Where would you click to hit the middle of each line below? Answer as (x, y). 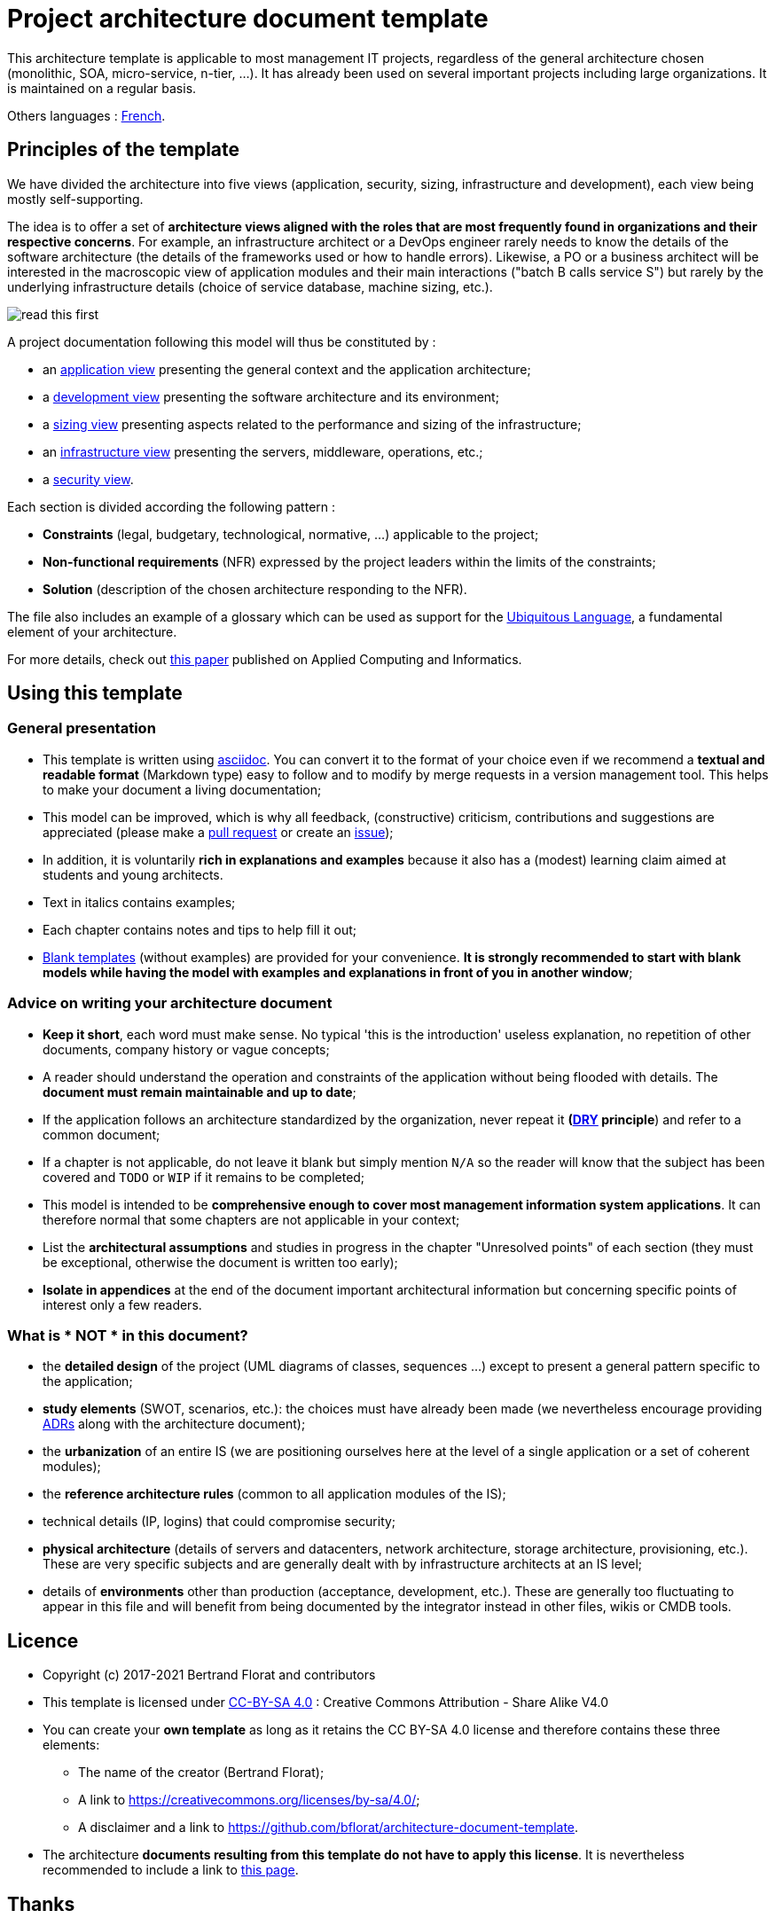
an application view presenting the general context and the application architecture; (287, 369)
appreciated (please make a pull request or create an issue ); (218, 832)
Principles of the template (124, 150)
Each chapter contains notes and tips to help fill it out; (200, 929)
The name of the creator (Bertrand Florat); (201, 1773)
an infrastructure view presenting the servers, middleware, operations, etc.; (263, 451)
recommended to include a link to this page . (171, 1870)
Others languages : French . (86, 115)
